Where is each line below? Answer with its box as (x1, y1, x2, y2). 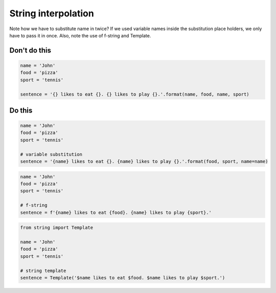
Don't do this (9, 46, 51, 55)
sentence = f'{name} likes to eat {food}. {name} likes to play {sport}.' (20, 210, 212, 215)
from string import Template (20, 225, 94, 231)
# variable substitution (20, 151, 83, 157)
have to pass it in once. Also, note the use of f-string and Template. (9, 32, 151, 38)
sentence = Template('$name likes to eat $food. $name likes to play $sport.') (20, 275, 225, 281)
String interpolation (9, 8, 94, 19)
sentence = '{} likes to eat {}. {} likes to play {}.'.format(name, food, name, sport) (20, 91, 250, 97)
